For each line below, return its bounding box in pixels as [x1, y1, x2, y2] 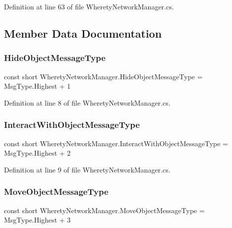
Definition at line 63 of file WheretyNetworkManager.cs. [4, 1, 174, 11]
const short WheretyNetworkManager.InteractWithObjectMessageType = [4, 138, 229, 148]
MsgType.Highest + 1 [4, 81, 71, 91]
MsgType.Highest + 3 [4, 215, 71, 225]
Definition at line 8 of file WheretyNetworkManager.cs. [4, 97, 171, 108]
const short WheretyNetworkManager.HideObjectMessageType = [4, 71, 203, 81]
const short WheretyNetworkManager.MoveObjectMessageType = [4, 205, 205, 215]
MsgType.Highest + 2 [4, 148, 71, 158]
